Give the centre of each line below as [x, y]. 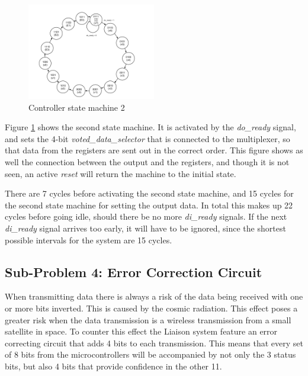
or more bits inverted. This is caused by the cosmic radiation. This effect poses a [151, 308]
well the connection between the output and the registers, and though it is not [147, 161]
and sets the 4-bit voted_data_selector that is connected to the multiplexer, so [147, 138]
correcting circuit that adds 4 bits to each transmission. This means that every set [154, 343]
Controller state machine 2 [77, 107]
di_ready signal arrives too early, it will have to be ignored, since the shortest [145, 228]
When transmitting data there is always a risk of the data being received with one [154, 296]
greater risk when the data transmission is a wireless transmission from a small [148, 319]
